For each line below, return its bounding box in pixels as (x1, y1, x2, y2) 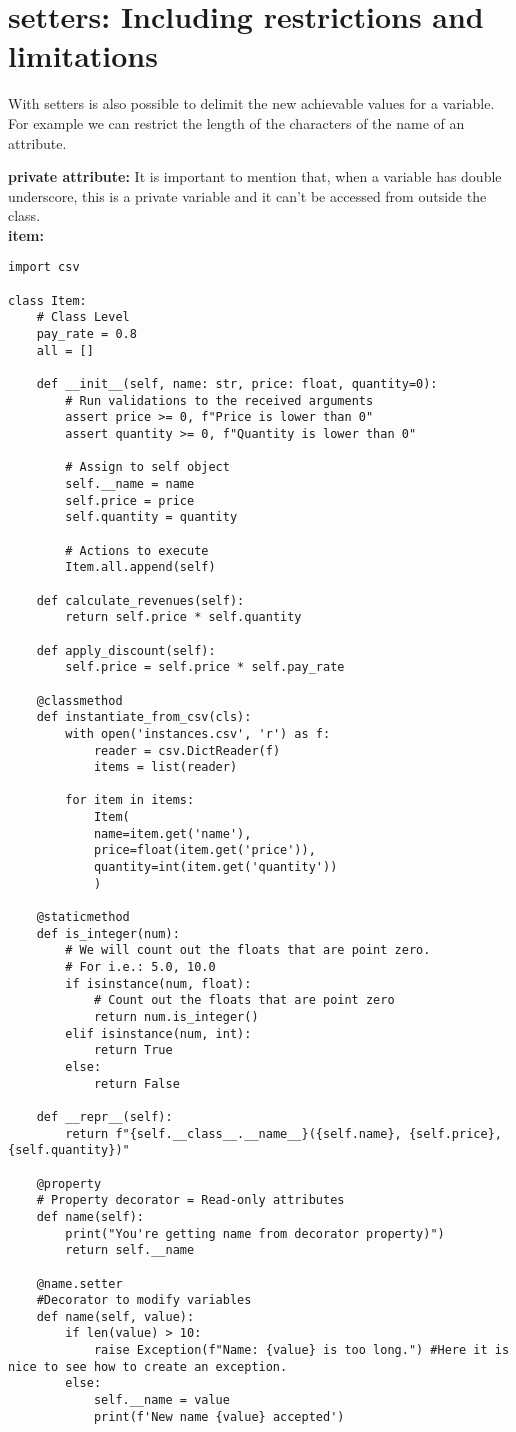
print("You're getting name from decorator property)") (65, 1226, 445, 1241)
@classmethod (36, 693, 123, 708)
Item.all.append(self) (65, 560, 216, 575)
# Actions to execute (65, 543, 209, 558)
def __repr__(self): (36, 1109, 173, 1124)
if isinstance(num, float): (65, 976, 252, 991)
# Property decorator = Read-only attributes (36, 1193, 345, 1208)
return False (93, 1076, 180, 1091)
